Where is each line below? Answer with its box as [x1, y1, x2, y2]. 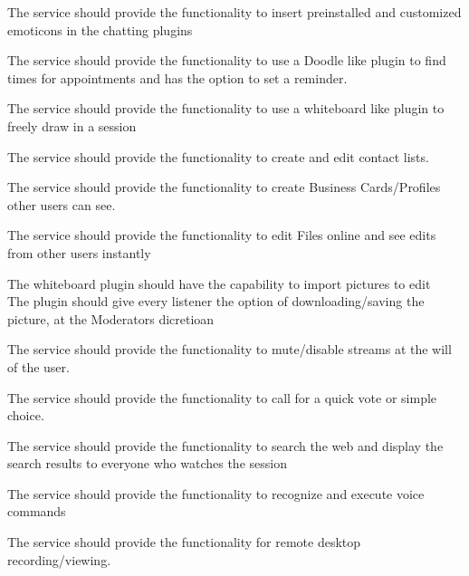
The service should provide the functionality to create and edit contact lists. [7, 147, 429, 166]
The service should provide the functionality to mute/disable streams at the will [7, 340, 452, 359]
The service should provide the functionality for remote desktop [7, 533, 361, 552]
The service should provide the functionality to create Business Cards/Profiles [7, 178, 441, 197]
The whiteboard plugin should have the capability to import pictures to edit [7, 274, 431, 293]
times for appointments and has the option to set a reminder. [7, 68, 348, 87]
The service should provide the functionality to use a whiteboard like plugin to [7, 99, 445, 118]
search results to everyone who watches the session [7, 454, 287, 473]
